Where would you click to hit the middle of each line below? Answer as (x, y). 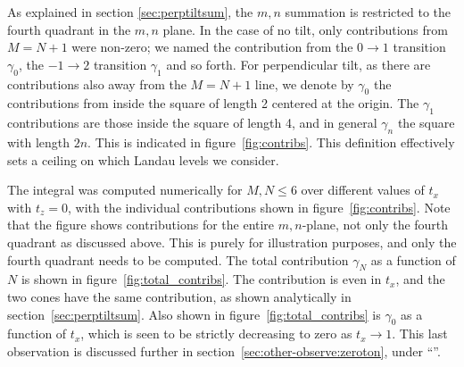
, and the (420, 279)
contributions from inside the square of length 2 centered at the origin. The (213, 103)
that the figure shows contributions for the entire (141, 225)
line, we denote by (304, 83)
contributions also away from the (97, 83)
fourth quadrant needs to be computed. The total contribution (178, 259)
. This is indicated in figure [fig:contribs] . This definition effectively (271, 142)
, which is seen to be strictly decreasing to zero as (216, 334)
